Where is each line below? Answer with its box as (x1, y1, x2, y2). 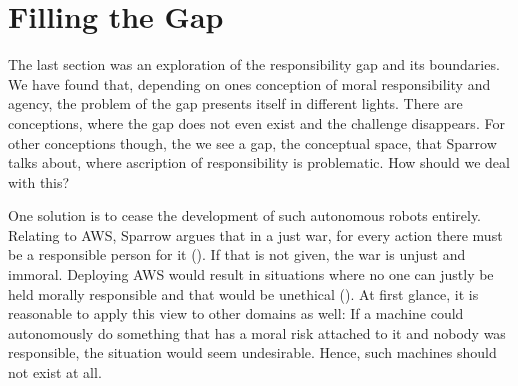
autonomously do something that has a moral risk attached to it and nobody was (8, 322, 506, 343)
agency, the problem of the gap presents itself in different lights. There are (8, 93, 463, 114)
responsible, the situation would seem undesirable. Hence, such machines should (8, 342, 497, 363)
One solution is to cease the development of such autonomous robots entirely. (8, 205, 482, 226)
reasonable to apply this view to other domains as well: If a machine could (8, 303, 464, 324)
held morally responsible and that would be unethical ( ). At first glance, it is (8, 283, 479, 304)
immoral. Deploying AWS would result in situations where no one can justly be (8, 264, 494, 285)
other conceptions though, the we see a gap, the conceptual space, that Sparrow (8, 132, 497, 153)
